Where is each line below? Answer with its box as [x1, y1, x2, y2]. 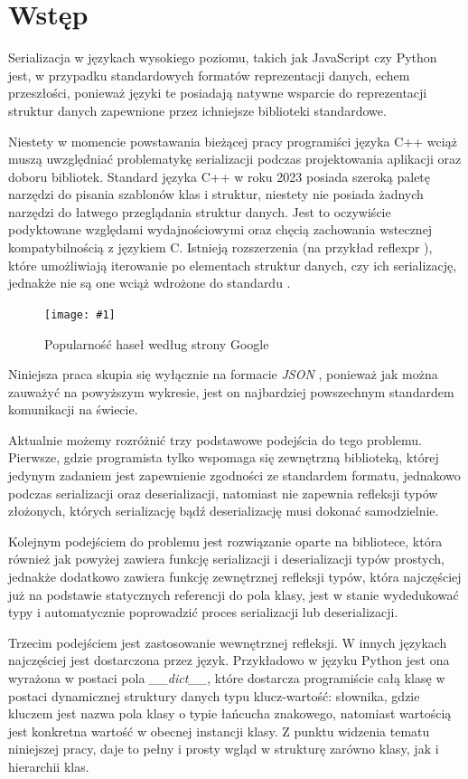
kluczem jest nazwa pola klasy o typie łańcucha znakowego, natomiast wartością [8, 704, 452, 723]
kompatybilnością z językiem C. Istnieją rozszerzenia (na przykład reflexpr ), [8, 238, 433, 257]
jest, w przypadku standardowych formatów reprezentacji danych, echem [8, 65, 410, 84]
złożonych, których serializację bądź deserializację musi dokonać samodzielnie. [8, 501, 439, 520]
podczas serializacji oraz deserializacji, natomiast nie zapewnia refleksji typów [8, 483, 438, 502]
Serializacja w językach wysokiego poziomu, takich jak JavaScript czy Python [8, 48, 437, 67]
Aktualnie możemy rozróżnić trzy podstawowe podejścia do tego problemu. [8, 430, 423, 449]
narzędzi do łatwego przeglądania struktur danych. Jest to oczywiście [8, 202, 391, 221]
